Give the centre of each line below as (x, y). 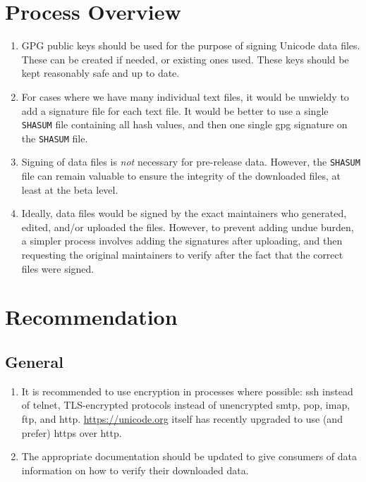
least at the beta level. (70, 189)
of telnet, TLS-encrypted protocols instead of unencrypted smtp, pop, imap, (186, 405)
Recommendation (91, 317)
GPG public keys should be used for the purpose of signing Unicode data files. (191, 45)
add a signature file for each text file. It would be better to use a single (175, 110)
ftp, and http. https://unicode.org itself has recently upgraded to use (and (182, 418)
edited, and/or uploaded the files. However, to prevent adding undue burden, (188, 227)
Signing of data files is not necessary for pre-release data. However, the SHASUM (191, 162)
